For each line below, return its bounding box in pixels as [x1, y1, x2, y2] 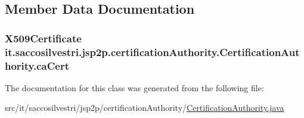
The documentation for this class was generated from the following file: [5, 81, 264, 94]
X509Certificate [5, 30, 82, 45]
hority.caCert [5, 58, 69, 73]
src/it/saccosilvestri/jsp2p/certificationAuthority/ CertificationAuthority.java [5, 101, 284, 114]
